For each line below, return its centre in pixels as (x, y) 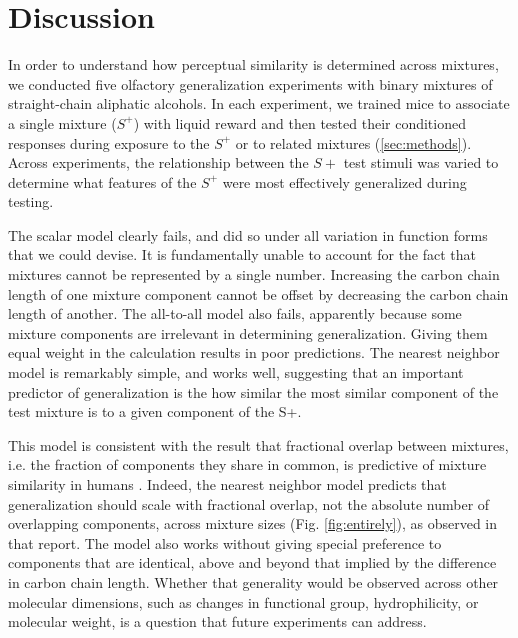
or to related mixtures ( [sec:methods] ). (353, 142)
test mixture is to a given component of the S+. (155, 411)
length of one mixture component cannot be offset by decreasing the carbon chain (258, 293)
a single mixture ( (62, 122)
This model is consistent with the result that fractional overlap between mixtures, (258, 444)
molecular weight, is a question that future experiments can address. (217, 621)
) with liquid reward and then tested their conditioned (299, 122)
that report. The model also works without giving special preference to (225, 542)
